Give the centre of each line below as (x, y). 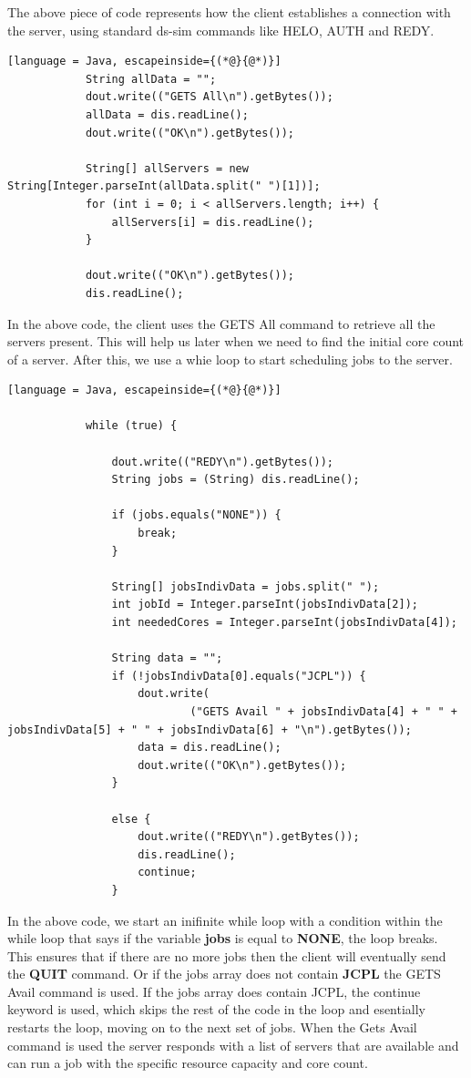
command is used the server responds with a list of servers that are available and (233, 1045)
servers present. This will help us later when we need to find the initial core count (236, 341)
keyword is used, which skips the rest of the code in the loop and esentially (217, 1009)
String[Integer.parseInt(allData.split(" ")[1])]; (164, 186)
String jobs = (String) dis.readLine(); (235, 480)
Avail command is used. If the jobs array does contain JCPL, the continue (214, 991)
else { (131, 819)
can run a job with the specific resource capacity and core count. (188, 1063)
